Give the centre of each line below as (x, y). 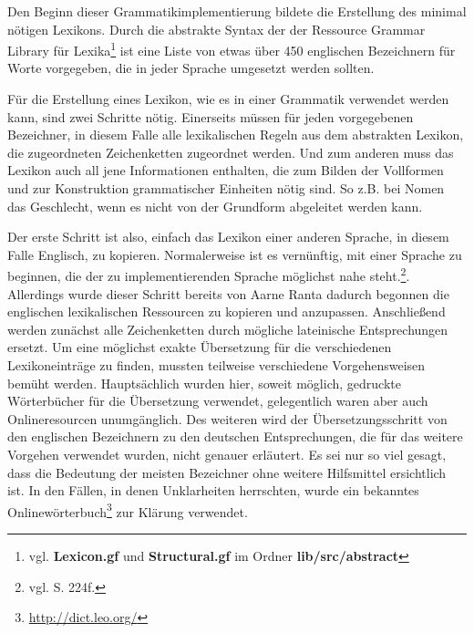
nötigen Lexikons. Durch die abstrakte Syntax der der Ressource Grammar (216, 29)
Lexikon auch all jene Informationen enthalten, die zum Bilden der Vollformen (226, 170)
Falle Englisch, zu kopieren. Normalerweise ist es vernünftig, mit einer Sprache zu (235, 254)
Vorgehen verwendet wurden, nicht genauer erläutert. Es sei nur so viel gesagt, (227, 454)
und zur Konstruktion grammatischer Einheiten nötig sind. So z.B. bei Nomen (226, 188)
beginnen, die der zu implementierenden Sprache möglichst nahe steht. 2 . (209, 275)
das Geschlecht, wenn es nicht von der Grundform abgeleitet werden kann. (215, 206)
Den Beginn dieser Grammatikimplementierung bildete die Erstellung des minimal (237, 11)
